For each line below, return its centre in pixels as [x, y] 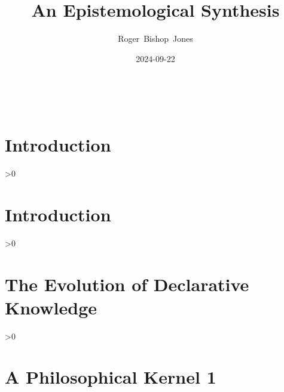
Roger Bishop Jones [155, 38]
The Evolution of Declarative [127, 284]
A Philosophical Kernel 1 [111, 377]
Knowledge [51, 307]
